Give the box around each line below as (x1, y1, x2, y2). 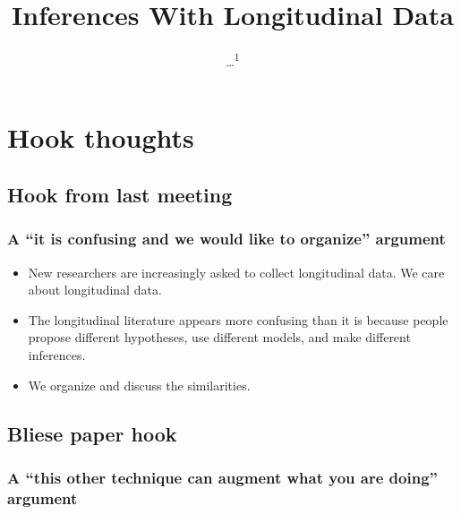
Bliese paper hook (7, 419, 177, 447)
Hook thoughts (7, 119, 194, 156)
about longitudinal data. (28, 280, 162, 299)
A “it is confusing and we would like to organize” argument (7, 227, 446, 250)
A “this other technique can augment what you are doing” (7, 466, 438, 488)
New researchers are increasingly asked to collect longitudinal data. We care (28, 262, 445, 281)
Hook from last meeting (7, 180, 233, 208)
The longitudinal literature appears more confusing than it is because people (28, 310, 448, 329)
